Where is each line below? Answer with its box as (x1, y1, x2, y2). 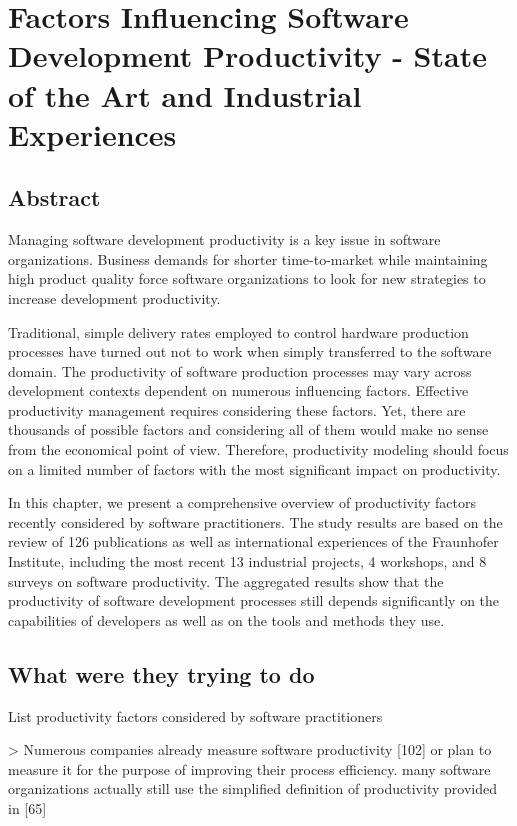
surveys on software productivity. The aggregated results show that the (8, 570, 444, 591)
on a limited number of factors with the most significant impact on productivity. (8, 458, 501, 479)
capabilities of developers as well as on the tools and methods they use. (8, 609, 445, 630)
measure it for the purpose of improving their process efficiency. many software (8, 758, 491, 779)
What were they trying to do (8, 658, 315, 689)
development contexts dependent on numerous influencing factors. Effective (8, 380, 469, 401)
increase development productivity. (8, 287, 221, 308)
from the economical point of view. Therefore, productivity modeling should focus (8, 439, 509, 460)
